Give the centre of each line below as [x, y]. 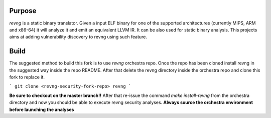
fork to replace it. [27, 77]
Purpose [23, 11]
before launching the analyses [42, 109]
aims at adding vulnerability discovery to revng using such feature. [78, 37]
